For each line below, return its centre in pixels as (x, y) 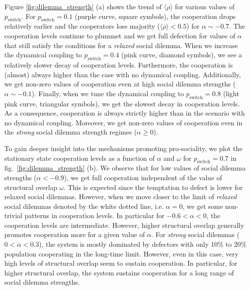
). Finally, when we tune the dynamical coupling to (108, 93)
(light (231, 93)
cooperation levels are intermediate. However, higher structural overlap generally (124, 225)
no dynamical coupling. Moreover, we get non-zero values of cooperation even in (124, 122)
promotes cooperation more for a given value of (75, 234)
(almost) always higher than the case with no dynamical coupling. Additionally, (123, 74)
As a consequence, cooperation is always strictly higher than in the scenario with (125, 113)
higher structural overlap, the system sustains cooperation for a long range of (119, 272)
